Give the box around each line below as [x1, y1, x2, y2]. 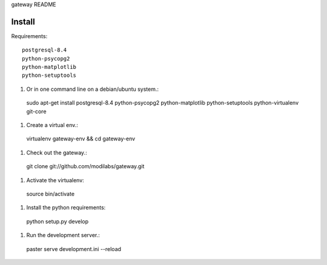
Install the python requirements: [26, 204, 106, 211]
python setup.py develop [26, 218, 89, 225]
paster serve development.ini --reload [26, 245, 121, 252]
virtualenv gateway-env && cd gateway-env [26, 135, 136, 142]
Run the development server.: [26, 232, 100, 239]
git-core [26, 108, 47, 115]
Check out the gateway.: [26, 149, 87, 156]
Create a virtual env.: [26, 122, 79, 129]
